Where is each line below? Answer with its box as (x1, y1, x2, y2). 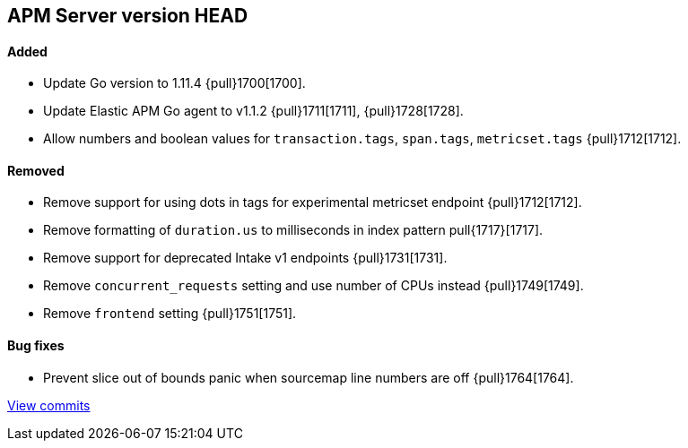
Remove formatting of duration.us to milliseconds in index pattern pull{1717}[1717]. (43, 222, 544, 238)
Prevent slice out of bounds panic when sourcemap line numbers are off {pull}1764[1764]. (43, 369, 574, 385)
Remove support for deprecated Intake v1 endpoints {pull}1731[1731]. (43, 250, 448, 266)
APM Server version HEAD (7, 4, 248, 27)
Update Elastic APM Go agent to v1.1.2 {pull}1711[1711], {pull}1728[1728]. (43, 103, 464, 119)
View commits (7, 397, 91, 413)
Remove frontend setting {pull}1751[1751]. (43, 306, 297, 322)
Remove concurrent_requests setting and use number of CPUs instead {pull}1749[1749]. (43, 278, 584, 294)
